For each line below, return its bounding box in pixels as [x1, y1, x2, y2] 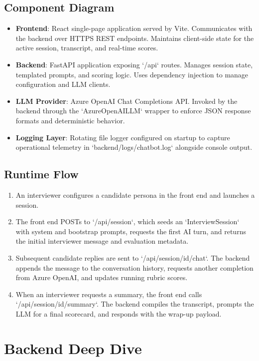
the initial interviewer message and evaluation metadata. [15, 236, 189, 246]
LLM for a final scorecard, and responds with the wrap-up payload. [15, 308, 222, 319]
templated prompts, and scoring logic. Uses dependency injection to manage [15, 69, 249, 79]
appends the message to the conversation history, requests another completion [15, 262, 254, 273]
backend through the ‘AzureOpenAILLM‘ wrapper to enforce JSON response [15, 105, 251, 116]
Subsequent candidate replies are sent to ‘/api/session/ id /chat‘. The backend [15, 252, 250, 263]
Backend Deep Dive [4, 338, 142, 358]
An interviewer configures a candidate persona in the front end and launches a [15, 189, 255, 200]
